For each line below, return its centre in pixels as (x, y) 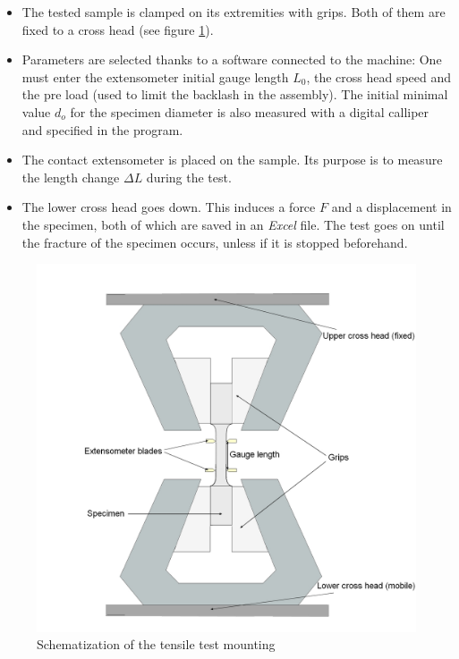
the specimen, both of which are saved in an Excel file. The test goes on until (233, 224)
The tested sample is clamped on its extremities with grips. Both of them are (234, 12)
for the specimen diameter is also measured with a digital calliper (250, 111)
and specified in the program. (102, 129)
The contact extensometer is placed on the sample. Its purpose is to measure (232, 160)
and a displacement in (391, 207)
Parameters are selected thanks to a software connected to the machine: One (232, 59)
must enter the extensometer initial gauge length (155, 76)
